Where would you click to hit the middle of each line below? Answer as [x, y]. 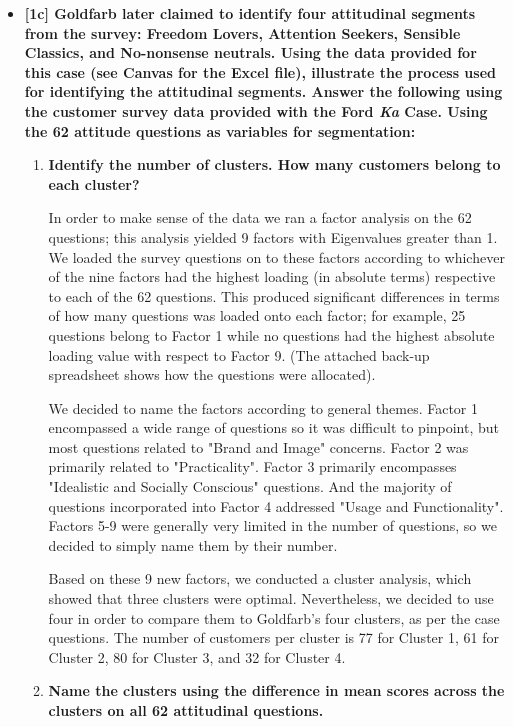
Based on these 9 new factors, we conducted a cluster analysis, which [260, 578]
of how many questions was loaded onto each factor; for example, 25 [257, 315]
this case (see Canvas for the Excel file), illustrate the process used [260, 71]
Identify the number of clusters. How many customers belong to [274, 164]
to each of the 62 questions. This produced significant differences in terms [274, 295]
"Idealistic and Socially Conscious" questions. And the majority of [250, 486]
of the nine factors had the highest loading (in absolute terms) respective [272, 276]
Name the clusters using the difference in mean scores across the [276, 690]
